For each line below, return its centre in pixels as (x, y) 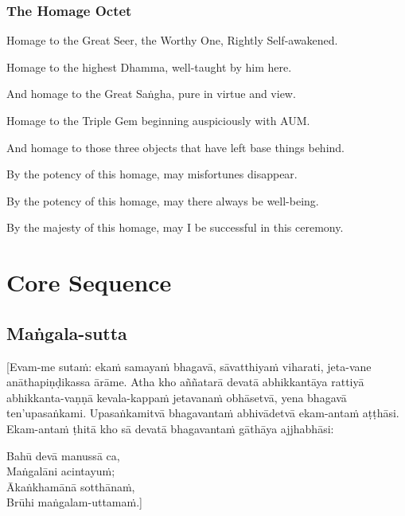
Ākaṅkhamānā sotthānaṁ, (71, 486)
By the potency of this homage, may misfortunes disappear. (152, 174)
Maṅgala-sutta (67, 332)
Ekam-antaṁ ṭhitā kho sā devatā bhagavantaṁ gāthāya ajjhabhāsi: (170, 428)
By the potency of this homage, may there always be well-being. (163, 200)
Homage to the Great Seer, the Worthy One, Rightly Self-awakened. (172, 40)
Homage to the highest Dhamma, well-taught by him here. (149, 66)
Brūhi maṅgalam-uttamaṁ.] (74, 502)
